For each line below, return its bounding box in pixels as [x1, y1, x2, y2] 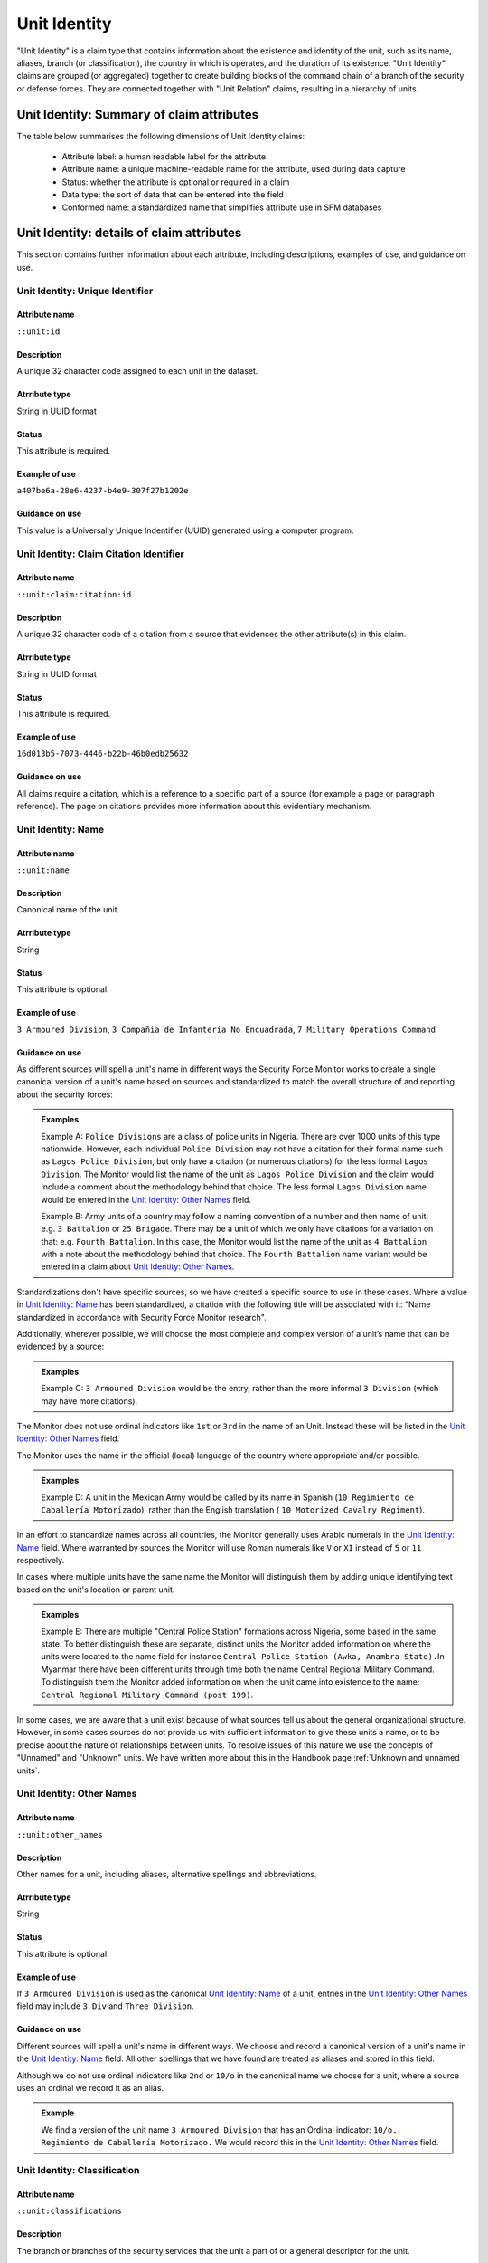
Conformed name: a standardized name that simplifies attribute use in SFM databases [61, 202, 382, 213]
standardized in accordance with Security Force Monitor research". [16, 1312, 267, 1322]
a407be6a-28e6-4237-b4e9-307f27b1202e [16, 485, 189, 496]
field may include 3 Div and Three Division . [16, 2000, 194, 2011]
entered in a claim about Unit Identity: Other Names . [41, 1261, 235, 1272]
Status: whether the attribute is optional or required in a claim [61, 177, 290, 187]
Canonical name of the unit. [16, 904, 120, 915]
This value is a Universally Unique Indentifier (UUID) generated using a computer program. [16, 525, 354, 536]
